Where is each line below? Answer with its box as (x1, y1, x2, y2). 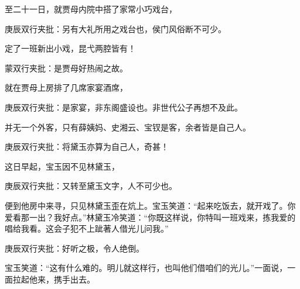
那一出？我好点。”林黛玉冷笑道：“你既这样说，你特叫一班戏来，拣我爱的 (21, 211, 296, 223)
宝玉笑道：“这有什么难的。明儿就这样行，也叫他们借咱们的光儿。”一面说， (5, 262, 288, 274)
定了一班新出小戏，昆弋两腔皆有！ (5, 42, 136, 54)
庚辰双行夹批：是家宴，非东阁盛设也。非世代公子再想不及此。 (5, 101, 243, 113)
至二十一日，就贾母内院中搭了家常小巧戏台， (5, 3, 177, 15)
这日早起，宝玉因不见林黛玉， (5, 160, 120, 172)
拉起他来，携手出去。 (12, 273, 95, 285)
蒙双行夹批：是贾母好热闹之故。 (5, 61, 128, 74)
